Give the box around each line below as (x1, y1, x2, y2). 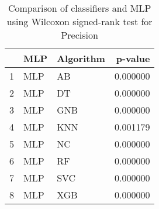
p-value (116, 52, 150, 65)
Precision (61, 28, 98, 42)
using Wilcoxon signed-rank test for (6, 15, 153, 28)
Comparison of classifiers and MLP (8, 1, 151, 15)
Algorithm (57, 52, 105, 65)
